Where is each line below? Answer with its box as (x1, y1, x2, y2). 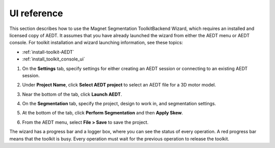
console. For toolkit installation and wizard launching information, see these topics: (9, 40, 183, 46)
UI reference (9, 8, 63, 19)
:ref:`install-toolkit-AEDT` (22, 49, 75, 55)
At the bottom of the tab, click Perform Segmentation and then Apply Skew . (22, 110, 183, 116)
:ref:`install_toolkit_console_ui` (22, 56, 85, 62)
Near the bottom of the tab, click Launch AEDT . (22, 91, 122, 97)
